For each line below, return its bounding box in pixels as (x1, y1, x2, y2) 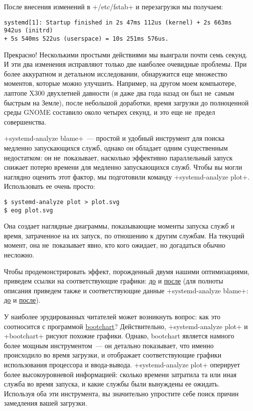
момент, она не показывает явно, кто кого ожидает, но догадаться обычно (4, 240, 226, 250)
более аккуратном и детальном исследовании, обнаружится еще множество (4, 68, 228, 78)
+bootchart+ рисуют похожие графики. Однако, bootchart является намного (4, 331, 234, 341)
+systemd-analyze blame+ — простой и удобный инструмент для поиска (4, 133, 225, 143)
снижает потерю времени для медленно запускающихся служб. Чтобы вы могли (4, 162, 242, 172)
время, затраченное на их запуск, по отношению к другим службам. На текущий (4, 230, 245, 240)
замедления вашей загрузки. (4, 398, 87, 408)
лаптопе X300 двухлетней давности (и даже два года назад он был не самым (4, 87, 234, 98)
